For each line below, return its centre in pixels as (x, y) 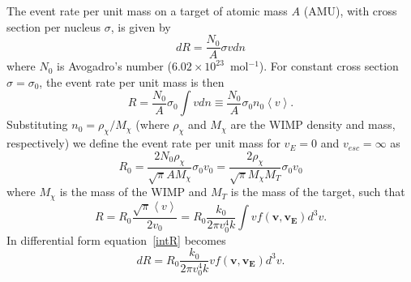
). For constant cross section (329, 66)
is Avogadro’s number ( (114, 66)
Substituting (37, 124)
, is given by (141, 26)
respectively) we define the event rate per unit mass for (143, 143)
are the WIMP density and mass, (313, 124)
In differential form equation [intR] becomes (116, 239)
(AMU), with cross (350, 11)
